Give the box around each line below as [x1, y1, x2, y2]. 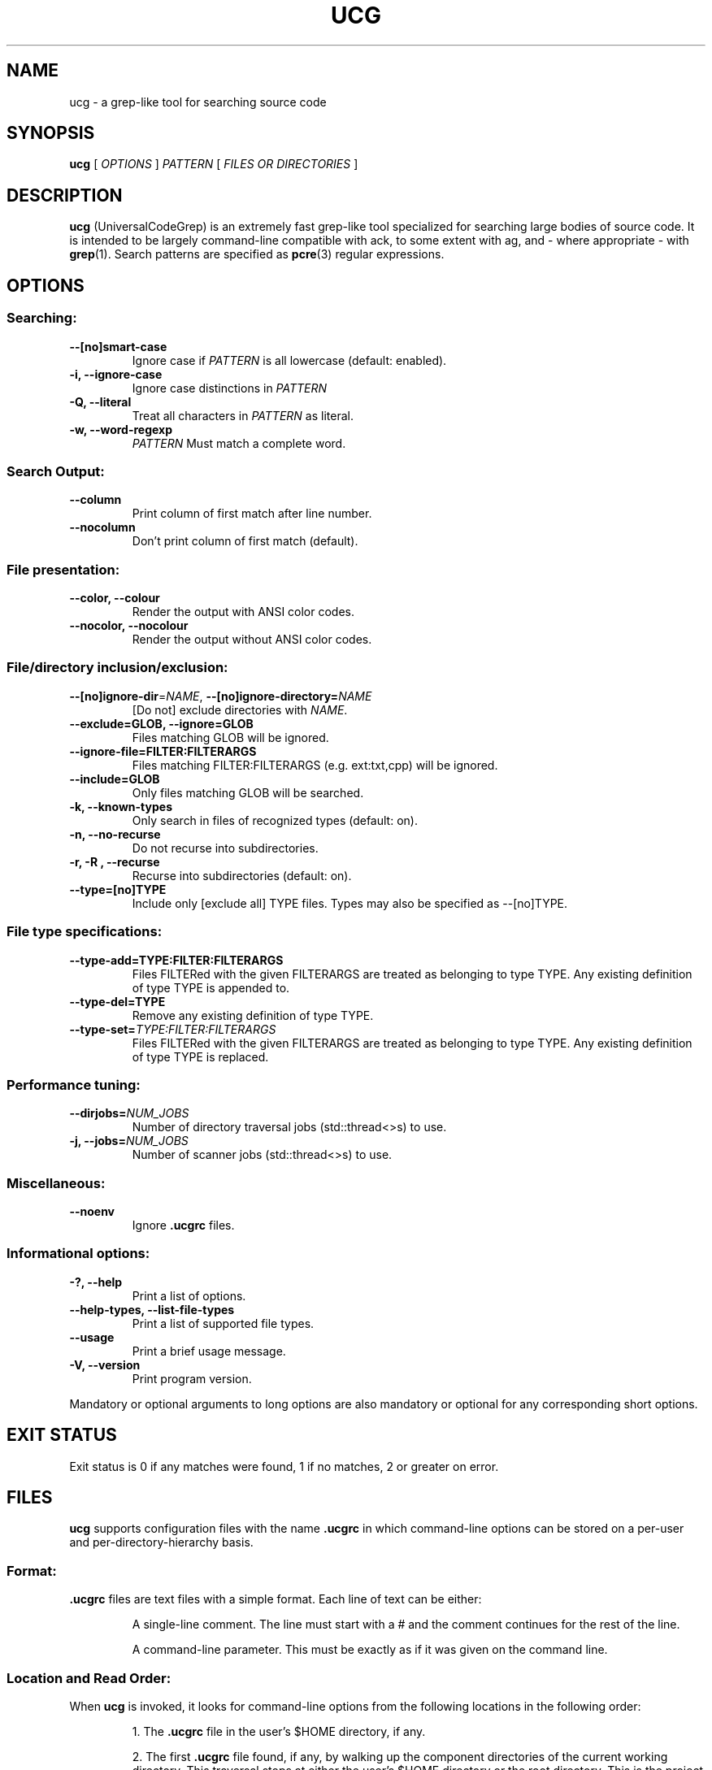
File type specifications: [7, 923, 163, 940]
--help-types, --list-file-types [69, 1302, 235, 1317]
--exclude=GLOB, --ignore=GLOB [69, 716, 254, 731]
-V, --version [69, 1357, 141, 1372]
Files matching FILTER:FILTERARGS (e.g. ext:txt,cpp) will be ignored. [132, 757, 498, 772]
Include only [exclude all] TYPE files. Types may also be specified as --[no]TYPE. [132, 896, 568, 910]
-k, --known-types [69, 799, 172, 813]
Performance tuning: [7, 1076, 141, 1093]
